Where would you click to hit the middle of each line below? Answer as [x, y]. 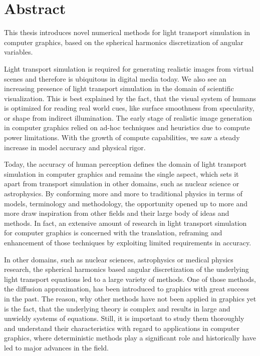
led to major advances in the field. [56, 347]
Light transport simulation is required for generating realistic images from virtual [129, 68]
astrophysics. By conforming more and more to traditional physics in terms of [123, 194]
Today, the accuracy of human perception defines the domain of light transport [125, 164]
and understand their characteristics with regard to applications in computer [122, 328]
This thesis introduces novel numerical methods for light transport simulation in [127, 32]
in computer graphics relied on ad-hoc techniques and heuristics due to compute [127, 127]
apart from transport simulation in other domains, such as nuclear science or [122, 184]
